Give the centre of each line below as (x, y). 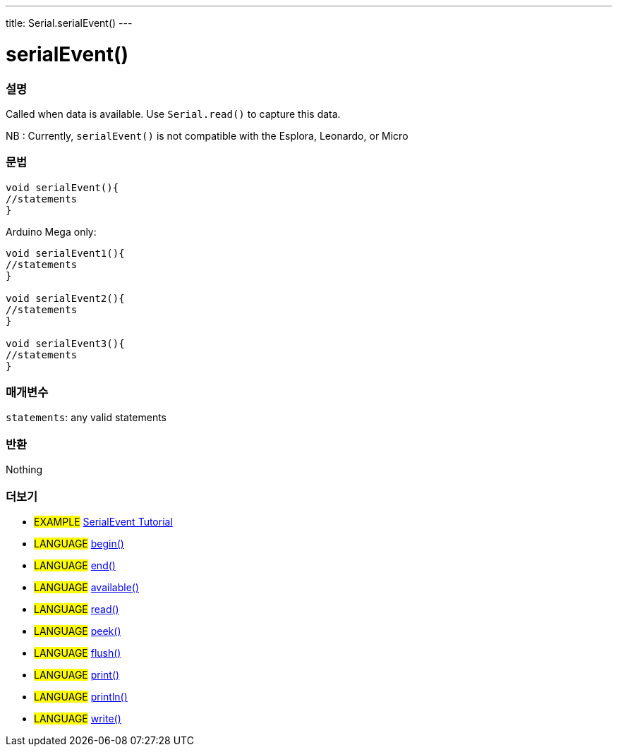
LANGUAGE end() (75, 565)
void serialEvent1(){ (65, 253)
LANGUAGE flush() (78, 653)
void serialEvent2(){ (65, 298)
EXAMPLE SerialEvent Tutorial (103, 521)
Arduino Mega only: (51, 231)
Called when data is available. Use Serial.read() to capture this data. (173, 114)
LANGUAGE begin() (79, 543)
